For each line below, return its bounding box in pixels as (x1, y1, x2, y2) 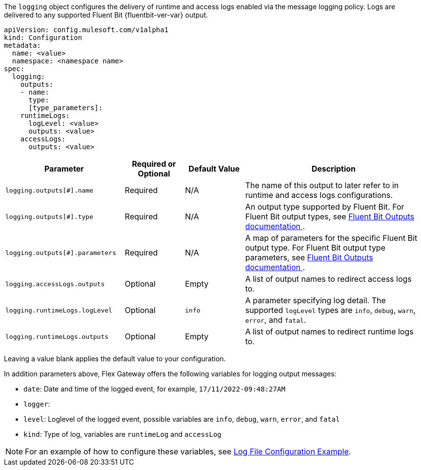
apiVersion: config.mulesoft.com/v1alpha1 (4, 26, 169, 34)
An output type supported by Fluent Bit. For (245, 202, 404, 212)
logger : (23, 400, 50, 408)
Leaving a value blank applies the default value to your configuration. (4, 354, 226, 363)
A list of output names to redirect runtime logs (245, 327, 414, 336)
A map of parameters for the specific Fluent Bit (245, 233, 418, 243)
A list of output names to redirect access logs (245, 274, 412, 284)
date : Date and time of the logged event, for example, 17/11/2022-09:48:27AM (23, 385, 285, 393)
